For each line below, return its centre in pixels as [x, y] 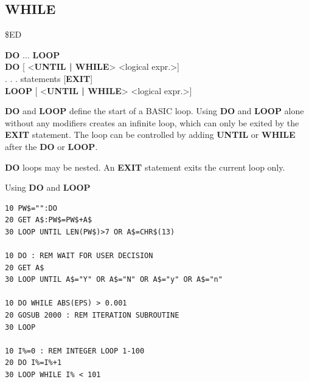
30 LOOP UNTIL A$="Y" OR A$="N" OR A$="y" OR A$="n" [114, 280]
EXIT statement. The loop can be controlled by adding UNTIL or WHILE [150, 135]
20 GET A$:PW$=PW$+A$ [49, 220]
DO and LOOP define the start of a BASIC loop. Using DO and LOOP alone [154, 111]
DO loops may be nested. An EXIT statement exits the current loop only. [145, 167]
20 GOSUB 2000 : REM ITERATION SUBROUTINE [92, 315]
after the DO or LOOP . [51, 146]
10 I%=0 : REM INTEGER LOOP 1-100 [75, 351]
